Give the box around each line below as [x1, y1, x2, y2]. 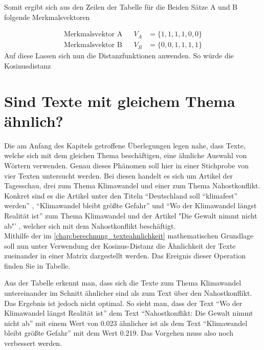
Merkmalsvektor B [64, 41, 122, 49]
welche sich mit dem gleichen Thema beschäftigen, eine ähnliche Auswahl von [4, 150, 247, 161]
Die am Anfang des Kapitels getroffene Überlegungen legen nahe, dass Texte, [4, 140, 246, 150]
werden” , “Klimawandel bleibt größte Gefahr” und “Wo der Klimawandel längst [4, 200, 257, 211]
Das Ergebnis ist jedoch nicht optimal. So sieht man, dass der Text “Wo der [4, 297, 243, 308]
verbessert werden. [4, 338, 62, 348]
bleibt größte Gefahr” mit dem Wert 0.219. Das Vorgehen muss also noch [4, 327, 233, 338]
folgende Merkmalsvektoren [4, 11, 90, 22]
